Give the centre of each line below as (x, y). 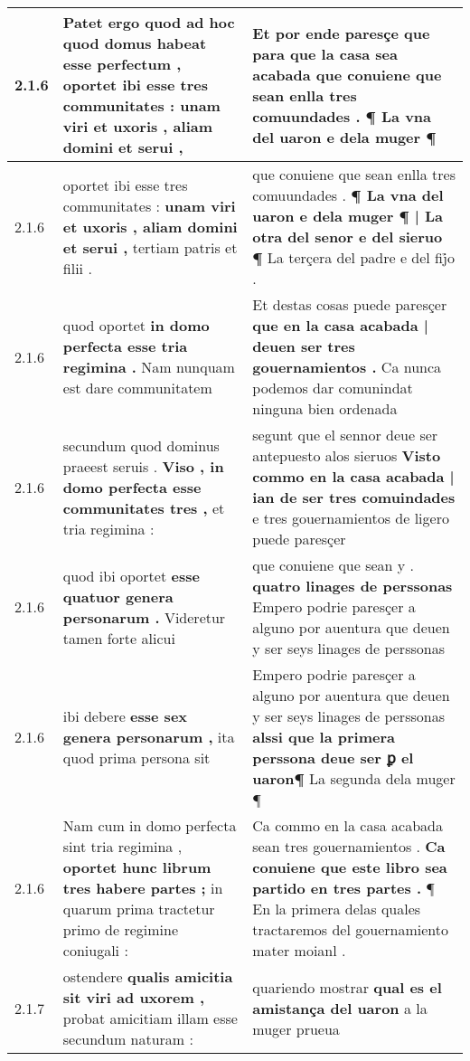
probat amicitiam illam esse (150, 1018)
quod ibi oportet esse (131, 575)
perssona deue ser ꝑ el (333, 758)
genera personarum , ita (149, 737)
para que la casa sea (325, 53)
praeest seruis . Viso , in (143, 466)
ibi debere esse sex (125, 716)
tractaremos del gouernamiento (350, 929)
